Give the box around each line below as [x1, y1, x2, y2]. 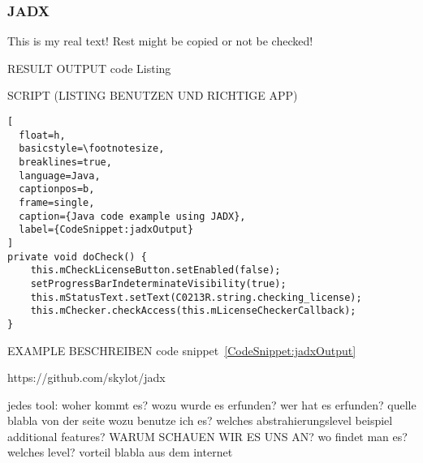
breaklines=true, [19, 156, 112, 168]
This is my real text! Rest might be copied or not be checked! [7, 32, 313, 49]
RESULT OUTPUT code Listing [7, 59, 171, 76]
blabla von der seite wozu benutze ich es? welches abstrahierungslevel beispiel [7, 412, 393, 429]
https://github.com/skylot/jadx [7, 369, 166, 386]
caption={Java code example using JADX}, [19, 210, 246, 222]
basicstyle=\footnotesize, [19, 143, 165, 155]
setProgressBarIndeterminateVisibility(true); [30, 277, 287, 289]
